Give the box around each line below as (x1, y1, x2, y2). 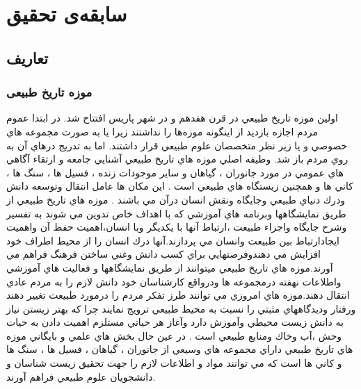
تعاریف (6, 47, 49, 68)
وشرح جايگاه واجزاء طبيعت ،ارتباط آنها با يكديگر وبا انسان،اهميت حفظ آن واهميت (6, 220, 347, 234)
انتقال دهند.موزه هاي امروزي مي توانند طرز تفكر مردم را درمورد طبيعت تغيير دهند (6, 288, 350, 302)
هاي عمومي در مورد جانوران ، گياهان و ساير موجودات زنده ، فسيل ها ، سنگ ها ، (6, 165, 344, 179)
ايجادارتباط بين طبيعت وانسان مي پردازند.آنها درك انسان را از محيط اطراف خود (6, 233, 340, 247)
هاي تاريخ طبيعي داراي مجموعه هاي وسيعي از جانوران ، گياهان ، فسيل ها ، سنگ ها (6, 342, 353, 356)
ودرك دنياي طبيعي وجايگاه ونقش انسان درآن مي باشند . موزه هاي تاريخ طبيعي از (6, 192, 346, 206)
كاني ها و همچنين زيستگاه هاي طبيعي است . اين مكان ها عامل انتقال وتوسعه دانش (6, 179, 353, 193)
